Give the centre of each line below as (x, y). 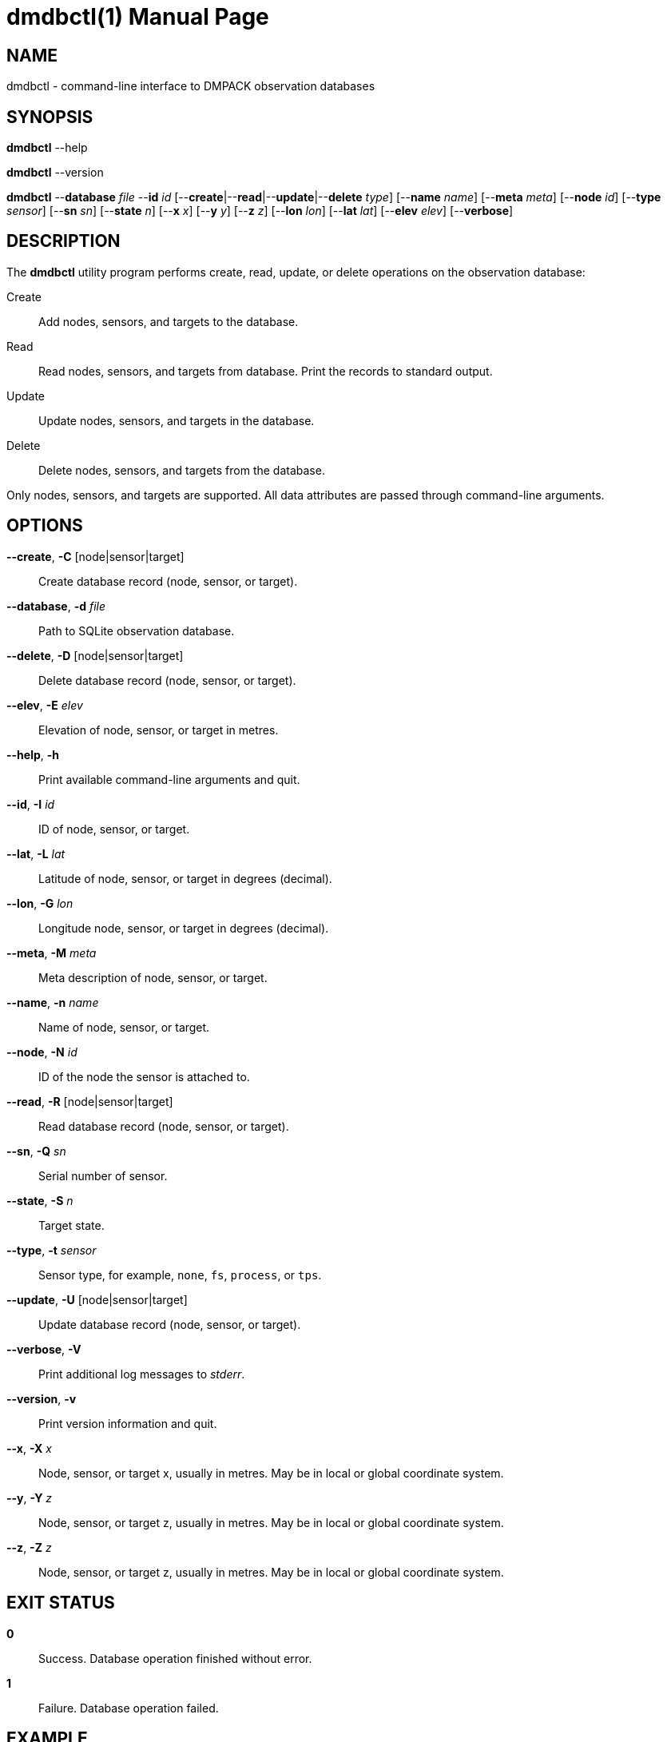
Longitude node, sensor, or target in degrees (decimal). (184, 928)
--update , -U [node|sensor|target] (97, 1299)
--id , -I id (31, 804)
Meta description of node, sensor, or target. (153, 977)
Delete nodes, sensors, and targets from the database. (182, 470)
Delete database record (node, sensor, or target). (167, 680)
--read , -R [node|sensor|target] (90, 1101)
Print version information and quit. (128, 1423)
